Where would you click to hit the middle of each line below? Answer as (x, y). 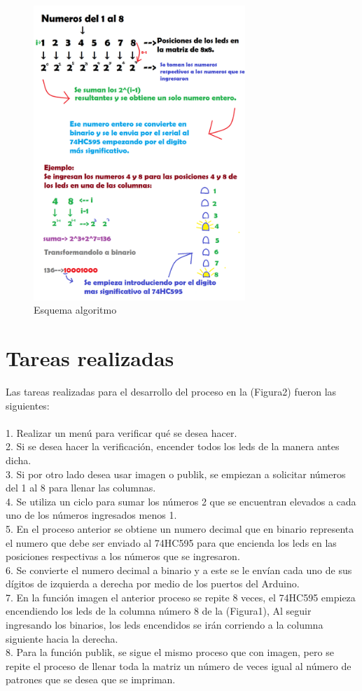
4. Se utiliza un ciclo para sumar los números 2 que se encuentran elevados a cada (181, 501)
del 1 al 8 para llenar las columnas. (81, 488)
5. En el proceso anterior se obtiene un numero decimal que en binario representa (180, 528)
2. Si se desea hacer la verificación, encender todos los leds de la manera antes (173, 446)
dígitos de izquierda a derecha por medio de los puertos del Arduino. (153, 584)
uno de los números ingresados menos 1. (91, 515)
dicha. (19, 460)
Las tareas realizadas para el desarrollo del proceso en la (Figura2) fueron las (171, 391)
